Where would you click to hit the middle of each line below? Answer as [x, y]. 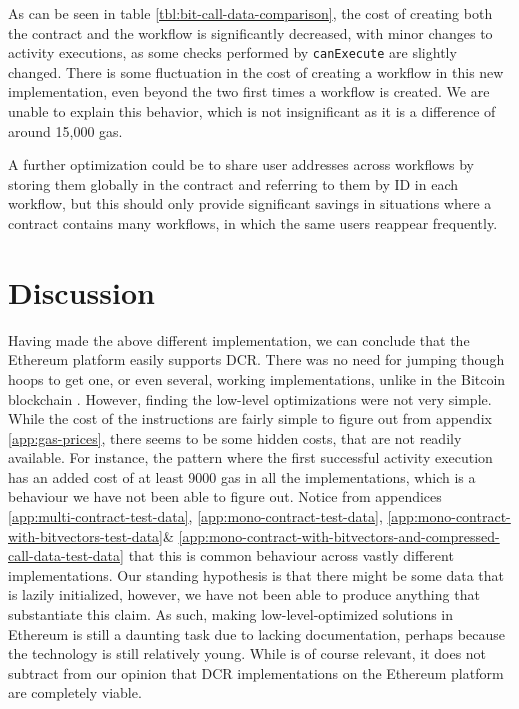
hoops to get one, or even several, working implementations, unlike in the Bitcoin [257, 378]
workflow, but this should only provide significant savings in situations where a [250, 203]
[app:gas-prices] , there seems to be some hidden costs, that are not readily [235, 437]
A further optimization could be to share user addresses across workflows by [241, 164]
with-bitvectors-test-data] [85, 535]
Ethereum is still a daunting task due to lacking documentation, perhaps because [256, 633]
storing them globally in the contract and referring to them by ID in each [233, 183]
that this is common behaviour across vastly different [291, 555]
